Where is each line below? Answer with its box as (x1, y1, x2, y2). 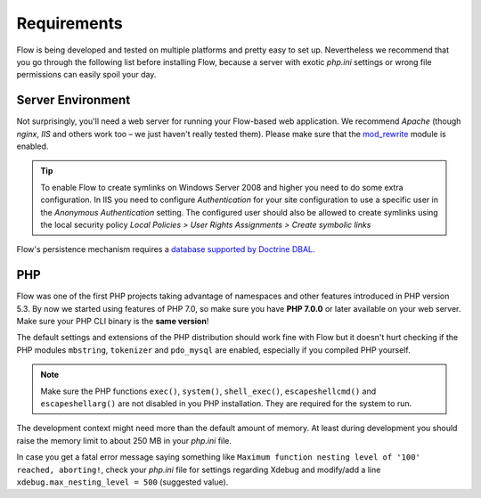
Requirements (16, 13, 124, 33)
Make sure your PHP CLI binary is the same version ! (16, 316, 209, 327)
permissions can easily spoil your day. (16, 69, 157, 80)
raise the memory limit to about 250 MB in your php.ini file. (16, 435, 232, 445)
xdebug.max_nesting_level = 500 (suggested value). (16, 477, 229, 487)
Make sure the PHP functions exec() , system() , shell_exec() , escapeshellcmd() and (40, 386, 377, 396)
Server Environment (16, 93, 131, 108)
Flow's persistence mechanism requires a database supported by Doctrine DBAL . (16, 244, 315, 255)
